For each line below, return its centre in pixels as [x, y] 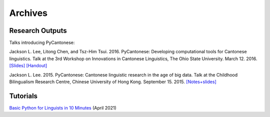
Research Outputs [38, 31]
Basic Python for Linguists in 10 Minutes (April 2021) [63, 108]
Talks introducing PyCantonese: [42, 43]
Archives [28, 13]
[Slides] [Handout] [28, 66]
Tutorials [23, 96]
